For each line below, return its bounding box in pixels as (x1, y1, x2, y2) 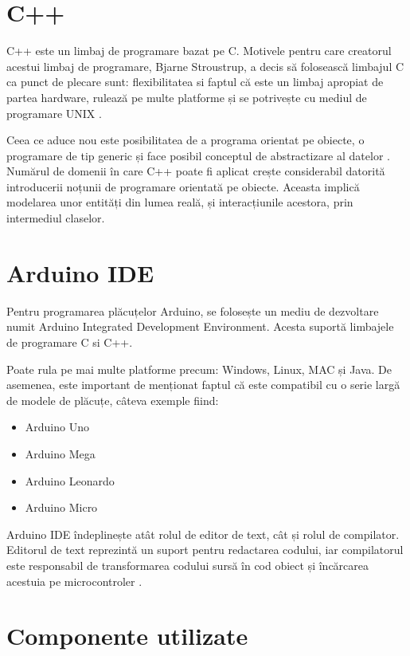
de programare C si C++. (6, 333, 133, 350)
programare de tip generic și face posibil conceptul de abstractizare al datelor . (6, 147, 390, 163)
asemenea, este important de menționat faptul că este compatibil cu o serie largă (6, 376, 400, 393)
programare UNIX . (6, 104, 102, 121)
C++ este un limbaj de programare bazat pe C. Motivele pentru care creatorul (6, 42, 392, 59)
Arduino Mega (25, 445, 96, 462)
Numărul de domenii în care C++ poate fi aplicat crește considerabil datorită (6, 163, 385, 179)
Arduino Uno (25, 418, 89, 435)
